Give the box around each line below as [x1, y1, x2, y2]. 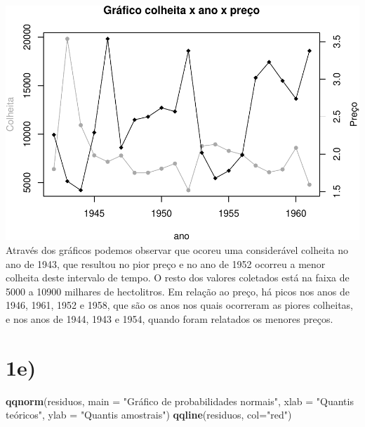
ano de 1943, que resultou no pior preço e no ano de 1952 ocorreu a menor [6, 256, 326, 271]
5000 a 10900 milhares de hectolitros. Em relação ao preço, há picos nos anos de [6, 283, 350, 298]
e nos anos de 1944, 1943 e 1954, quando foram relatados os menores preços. [6, 311, 333, 326]
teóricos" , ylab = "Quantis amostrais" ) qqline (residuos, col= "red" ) [6, 407, 292, 422]
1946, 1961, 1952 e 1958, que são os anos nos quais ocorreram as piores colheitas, [6, 298, 353, 312]
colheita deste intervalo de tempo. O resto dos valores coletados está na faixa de [6, 270, 350, 285]
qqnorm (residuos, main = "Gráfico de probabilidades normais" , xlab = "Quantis [6, 393, 354, 408]
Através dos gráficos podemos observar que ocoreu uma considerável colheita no [6, 242, 348, 257]
